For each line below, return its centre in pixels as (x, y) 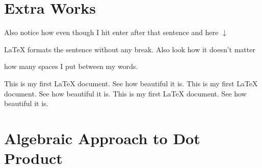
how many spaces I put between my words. (71, 66)
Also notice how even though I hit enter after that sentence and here (111, 32)
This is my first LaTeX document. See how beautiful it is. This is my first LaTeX (131, 83)
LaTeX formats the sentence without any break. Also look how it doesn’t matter (130, 49)
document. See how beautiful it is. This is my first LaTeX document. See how (125, 93)
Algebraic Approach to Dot (102, 138)
